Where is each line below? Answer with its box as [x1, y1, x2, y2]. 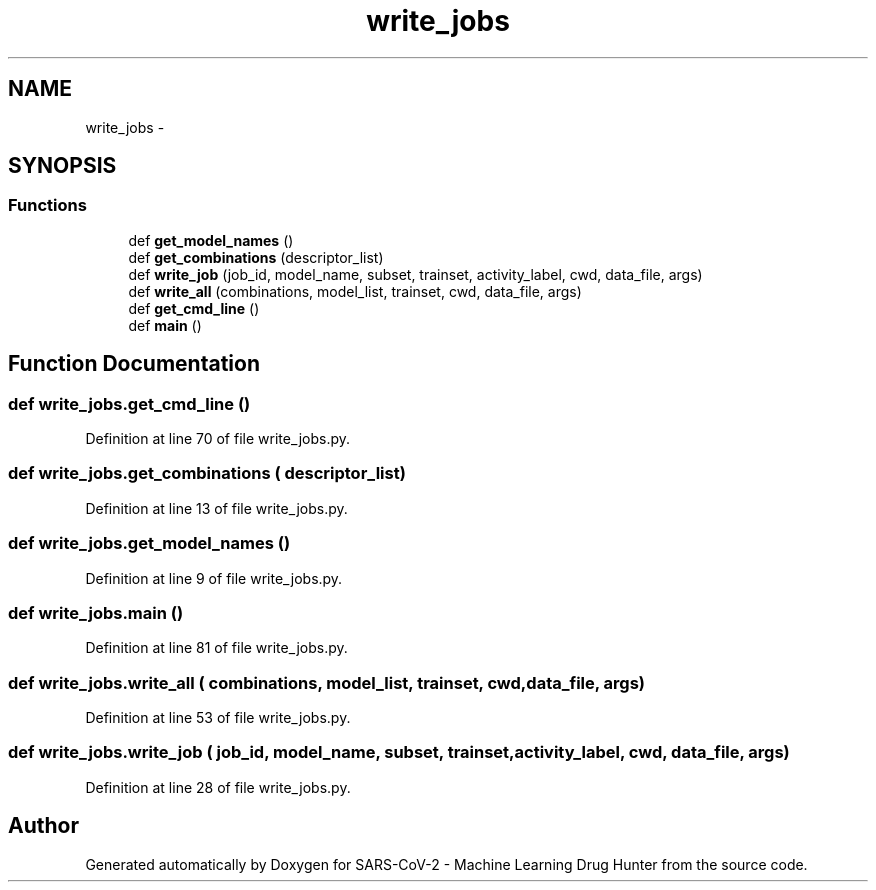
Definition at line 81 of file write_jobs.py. [85, 639, 348, 657]
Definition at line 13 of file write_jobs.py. [85, 499, 348, 517]
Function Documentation [8, 351, 260, 377]
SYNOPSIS [8, 153, 117, 179]
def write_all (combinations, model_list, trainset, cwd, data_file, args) [128, 282, 582, 300]
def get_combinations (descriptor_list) [128, 248, 384, 266]
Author [8, 813, 79, 839]
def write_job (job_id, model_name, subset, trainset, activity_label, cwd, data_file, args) [128, 265, 703, 283]
